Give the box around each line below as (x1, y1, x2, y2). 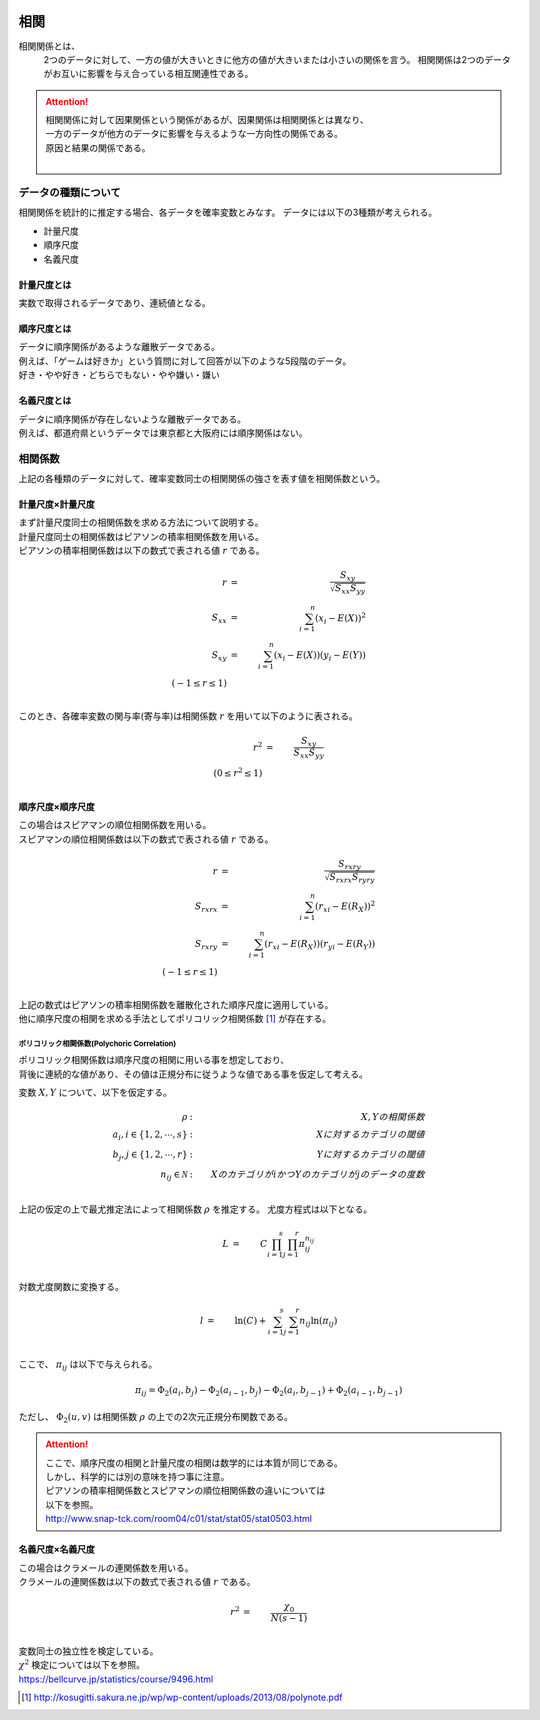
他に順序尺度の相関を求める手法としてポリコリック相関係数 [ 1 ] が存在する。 (18, 1013, 332, 1025)
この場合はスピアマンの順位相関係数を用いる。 (18, 819, 212, 831)
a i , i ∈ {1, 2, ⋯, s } (112, 1129, 189, 1143)
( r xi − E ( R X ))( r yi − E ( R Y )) (264, 938, 376, 952)
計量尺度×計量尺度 (18, 498, 95, 510)
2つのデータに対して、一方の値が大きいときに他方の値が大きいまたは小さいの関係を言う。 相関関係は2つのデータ (43, 53, 512, 65)
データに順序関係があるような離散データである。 (18, 341, 220, 353)
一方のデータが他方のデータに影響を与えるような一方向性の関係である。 (45, 128, 344, 140)
